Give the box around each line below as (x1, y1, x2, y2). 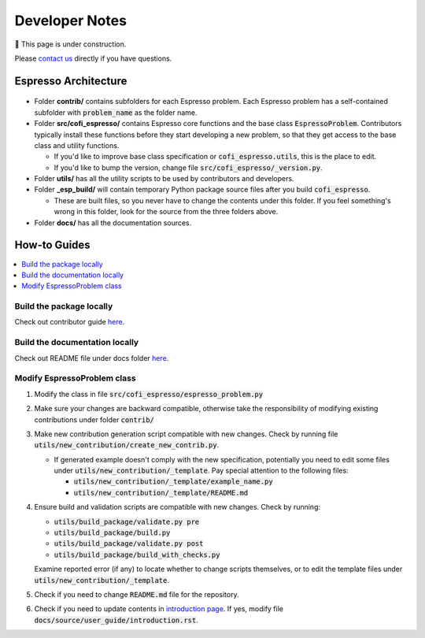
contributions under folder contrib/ (34, 414, 155, 425)
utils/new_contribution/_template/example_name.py (73, 477, 273, 486)
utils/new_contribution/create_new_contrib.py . (34, 440, 220, 450)
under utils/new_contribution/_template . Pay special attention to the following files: (54, 466, 349, 476)
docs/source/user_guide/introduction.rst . (34, 615, 198, 625)
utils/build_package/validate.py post (54, 540, 204, 548)
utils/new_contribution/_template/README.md (73, 488, 249, 497)
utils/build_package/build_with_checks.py (54, 550, 220, 559)
